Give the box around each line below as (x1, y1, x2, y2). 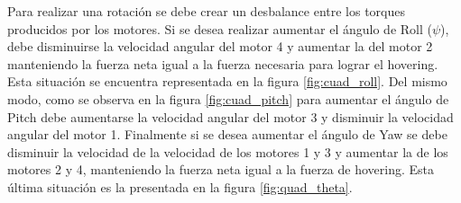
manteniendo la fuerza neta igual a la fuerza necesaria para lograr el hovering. (7, 54, 438, 73)
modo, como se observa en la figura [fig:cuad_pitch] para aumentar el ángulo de (7, 89, 449, 108)
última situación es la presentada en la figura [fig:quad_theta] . (7, 177, 353, 196)
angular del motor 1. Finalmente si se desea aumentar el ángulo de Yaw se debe (7, 125, 447, 144)
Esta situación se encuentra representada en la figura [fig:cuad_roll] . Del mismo (7, 72, 447, 91)
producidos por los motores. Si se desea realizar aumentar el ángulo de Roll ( (7, 19, 432, 38)
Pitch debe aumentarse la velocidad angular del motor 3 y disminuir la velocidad (7, 107, 454, 126)
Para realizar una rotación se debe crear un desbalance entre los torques (7, 2, 406, 20)
